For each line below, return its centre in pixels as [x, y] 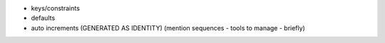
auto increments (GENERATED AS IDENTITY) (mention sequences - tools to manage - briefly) [168, 27]
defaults [43, 18]
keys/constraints [55, 8]
